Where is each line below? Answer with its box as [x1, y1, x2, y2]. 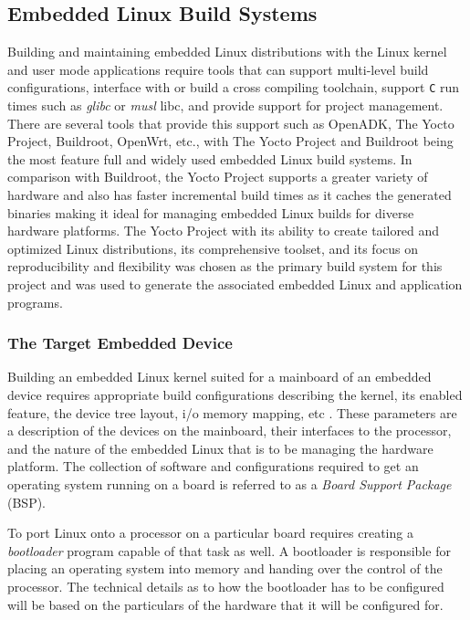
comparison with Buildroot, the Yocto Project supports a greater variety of [7, 167, 428, 186]
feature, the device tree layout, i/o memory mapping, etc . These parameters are [7, 403, 457, 422]
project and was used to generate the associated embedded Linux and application [7, 274, 463, 293]
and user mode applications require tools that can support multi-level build [7, 59, 429, 79]
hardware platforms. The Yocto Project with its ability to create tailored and [7, 221, 440, 240]
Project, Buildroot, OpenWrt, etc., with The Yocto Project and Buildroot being [7, 131, 454, 151]
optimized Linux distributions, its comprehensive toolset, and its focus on [7, 238, 419, 257]
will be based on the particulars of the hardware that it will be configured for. [7, 594, 444, 614]
